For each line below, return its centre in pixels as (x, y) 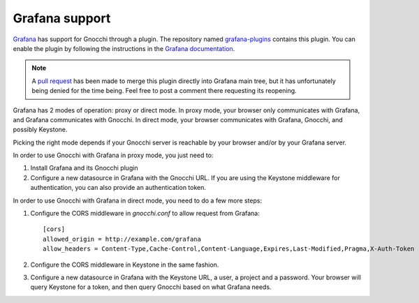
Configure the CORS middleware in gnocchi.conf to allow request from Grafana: (145, 214)
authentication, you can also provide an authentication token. (118, 188)
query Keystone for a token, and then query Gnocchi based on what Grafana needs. (151, 287)
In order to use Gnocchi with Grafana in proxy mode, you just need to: (113, 155)
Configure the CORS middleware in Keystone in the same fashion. (125, 265)
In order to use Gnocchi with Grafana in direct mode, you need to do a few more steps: (138, 200)
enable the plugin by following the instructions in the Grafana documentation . (124, 48)
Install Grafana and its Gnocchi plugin (84, 168)
